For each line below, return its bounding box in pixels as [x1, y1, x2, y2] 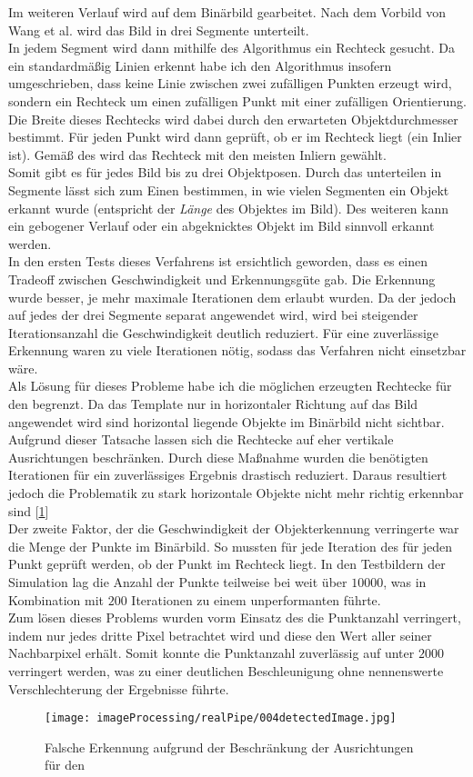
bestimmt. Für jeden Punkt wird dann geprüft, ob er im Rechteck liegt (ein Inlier [8, 127, 462, 146]
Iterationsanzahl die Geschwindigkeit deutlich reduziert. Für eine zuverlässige [8, 323, 439, 342]
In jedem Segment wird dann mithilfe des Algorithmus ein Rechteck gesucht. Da [8, 38, 456, 57]
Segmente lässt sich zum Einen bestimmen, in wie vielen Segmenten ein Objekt [8, 180, 449, 199]
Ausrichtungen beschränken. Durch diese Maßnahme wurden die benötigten [8, 447, 428, 466]
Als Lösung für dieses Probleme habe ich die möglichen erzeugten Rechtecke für [8, 376, 452, 395]
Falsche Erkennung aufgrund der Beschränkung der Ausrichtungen [45, 737, 414, 756]
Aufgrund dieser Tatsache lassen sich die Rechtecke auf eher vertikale [8, 430, 394, 449]
